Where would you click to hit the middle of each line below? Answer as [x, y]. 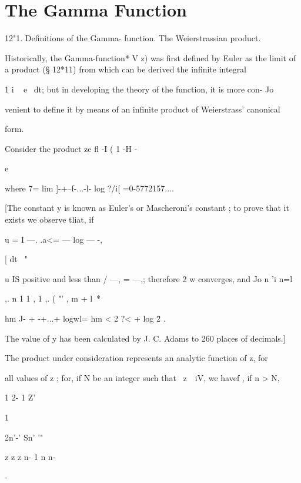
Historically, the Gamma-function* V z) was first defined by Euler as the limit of [150, 57]
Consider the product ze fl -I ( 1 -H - [71, 148]
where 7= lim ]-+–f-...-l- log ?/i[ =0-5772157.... [89, 188]
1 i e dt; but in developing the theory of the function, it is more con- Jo [139, 89]
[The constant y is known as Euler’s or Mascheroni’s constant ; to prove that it [147, 208]
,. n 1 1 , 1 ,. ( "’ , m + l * [53, 298]
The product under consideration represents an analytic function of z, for [136, 358]
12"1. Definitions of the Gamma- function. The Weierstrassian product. [133, 38]
